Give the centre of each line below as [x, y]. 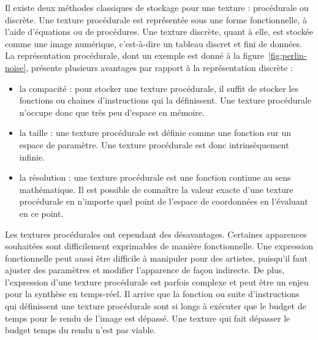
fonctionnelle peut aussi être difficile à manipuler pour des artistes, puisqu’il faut [157, 258]
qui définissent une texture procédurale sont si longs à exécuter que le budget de [156, 306]
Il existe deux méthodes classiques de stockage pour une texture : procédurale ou [157, 7]
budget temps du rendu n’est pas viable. [81, 330]
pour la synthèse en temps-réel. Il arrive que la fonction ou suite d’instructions [152, 294]
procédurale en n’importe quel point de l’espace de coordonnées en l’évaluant [164, 201]
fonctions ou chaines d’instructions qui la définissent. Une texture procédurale [165, 100]
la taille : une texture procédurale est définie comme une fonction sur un [155, 133]
